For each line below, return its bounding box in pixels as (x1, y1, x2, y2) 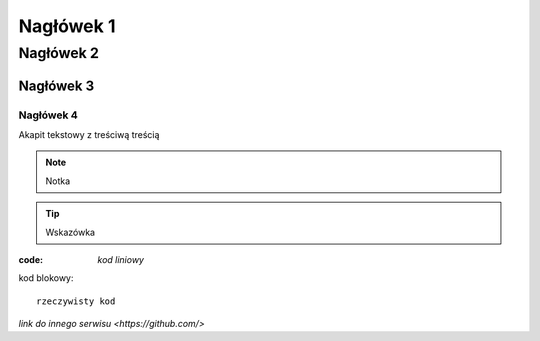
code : (18, 253, 44, 265)
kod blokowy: (18, 272, 74, 284)
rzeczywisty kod (36, 295, 116, 307)
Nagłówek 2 (18, 44, 100, 62)
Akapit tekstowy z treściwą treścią (18, 128, 160, 140)
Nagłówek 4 (18, 108, 79, 122)
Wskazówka (45, 226, 95, 238)
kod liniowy (97, 253, 145, 265)
